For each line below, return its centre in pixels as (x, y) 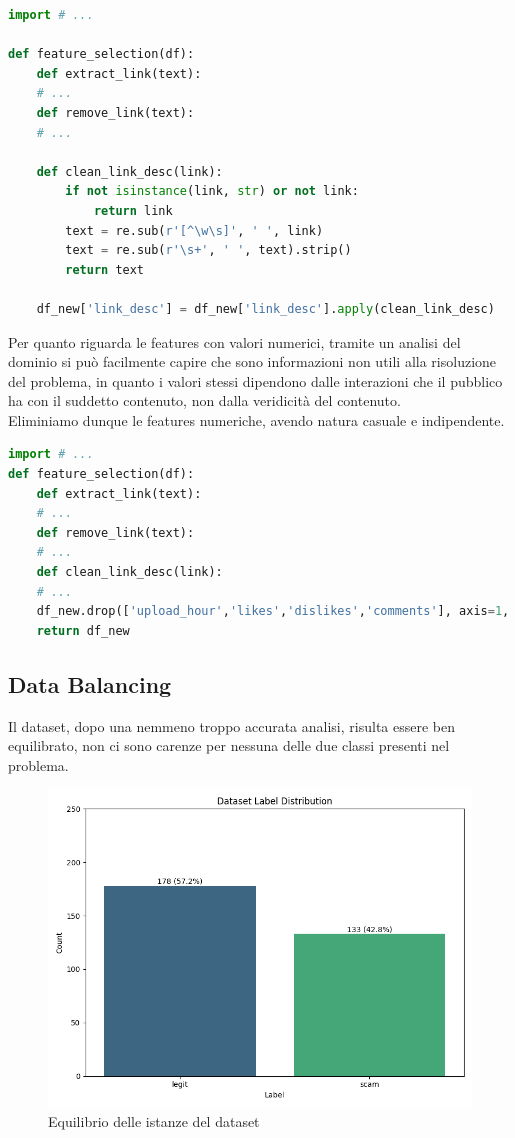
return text (105, 269)
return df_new (83, 630)
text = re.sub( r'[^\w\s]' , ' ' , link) (194, 230)
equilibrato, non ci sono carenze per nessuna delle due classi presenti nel (229, 745)
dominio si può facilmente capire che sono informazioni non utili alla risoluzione (252, 361)
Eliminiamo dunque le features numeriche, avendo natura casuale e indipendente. (256, 419)
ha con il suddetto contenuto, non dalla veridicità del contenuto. (204, 400)
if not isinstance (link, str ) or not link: (212, 191)
